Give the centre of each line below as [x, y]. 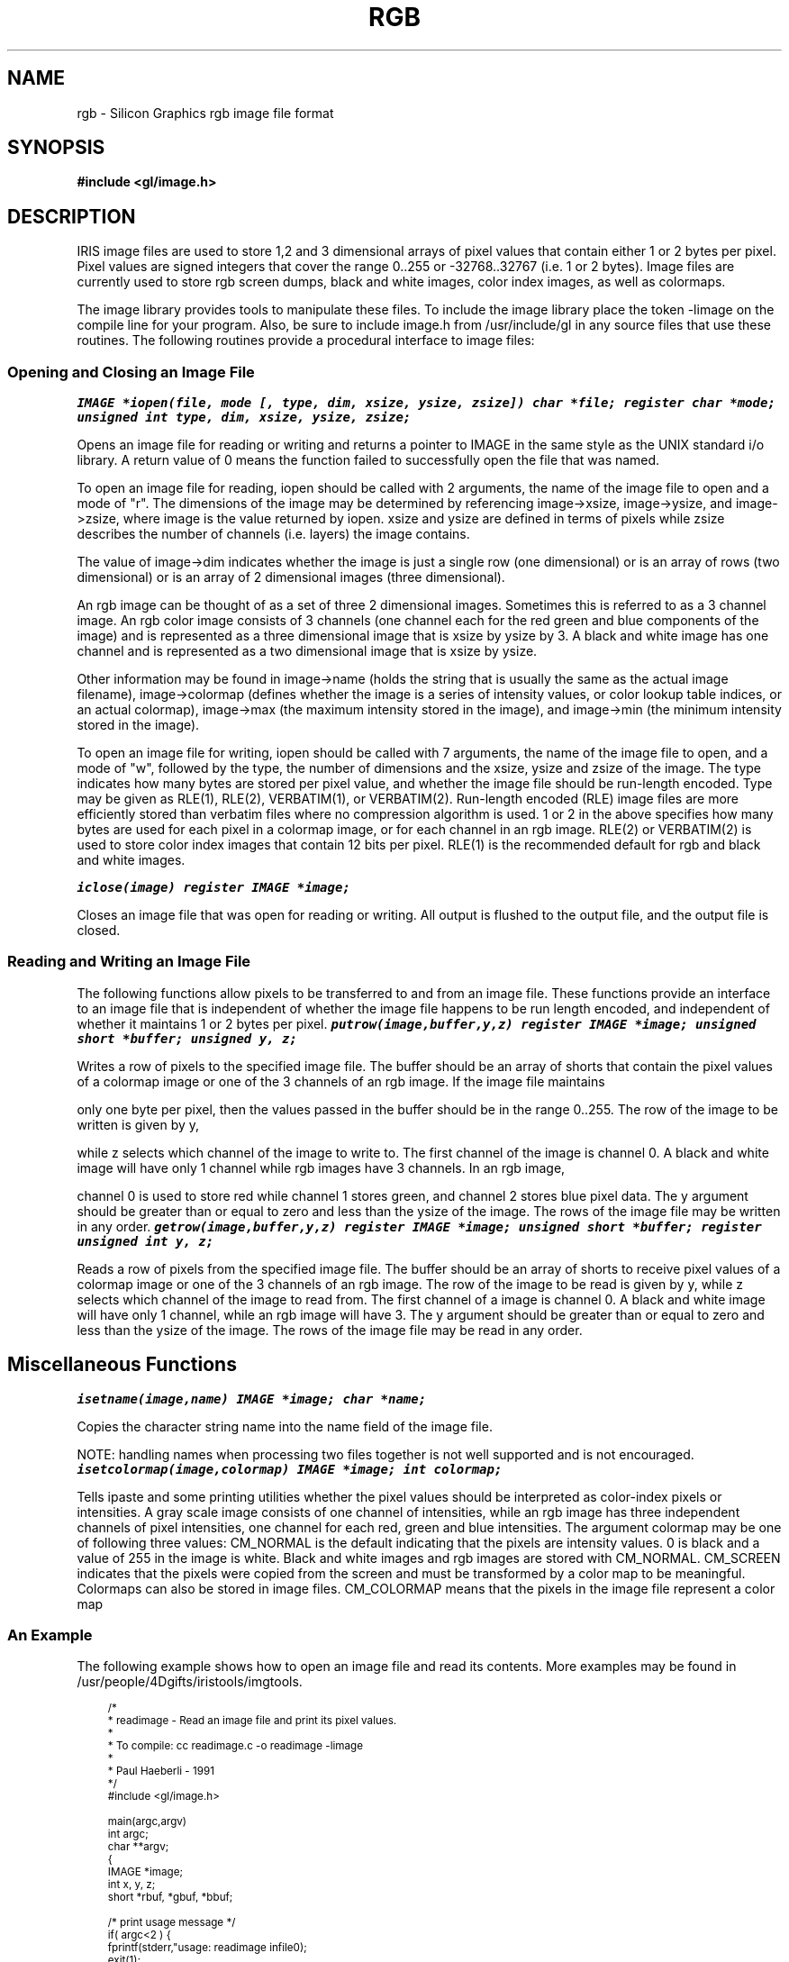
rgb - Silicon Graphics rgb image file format [205, 113]
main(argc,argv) [147, 1822]
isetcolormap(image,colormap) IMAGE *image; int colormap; [290, 1469]
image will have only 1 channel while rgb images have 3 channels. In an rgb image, [321, 1167]
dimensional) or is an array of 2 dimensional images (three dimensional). [291, 577]
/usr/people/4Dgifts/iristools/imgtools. [190, 1682]
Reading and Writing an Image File [129, 962]
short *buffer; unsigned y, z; [187, 1038]
